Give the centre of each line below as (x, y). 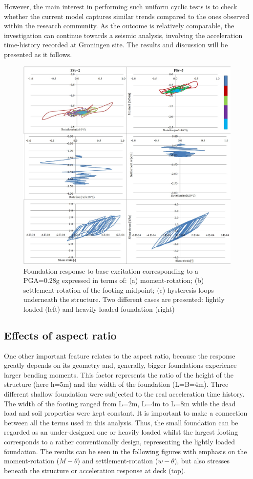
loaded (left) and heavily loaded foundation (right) (99, 309)
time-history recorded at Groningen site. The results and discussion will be (116, 45)
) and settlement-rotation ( (118, 461)
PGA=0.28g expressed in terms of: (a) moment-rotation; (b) (114, 280)
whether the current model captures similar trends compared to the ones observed (127, 16)
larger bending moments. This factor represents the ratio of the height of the (119, 374)
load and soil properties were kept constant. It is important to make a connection (126, 413)
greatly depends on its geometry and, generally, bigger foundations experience (120, 365)
